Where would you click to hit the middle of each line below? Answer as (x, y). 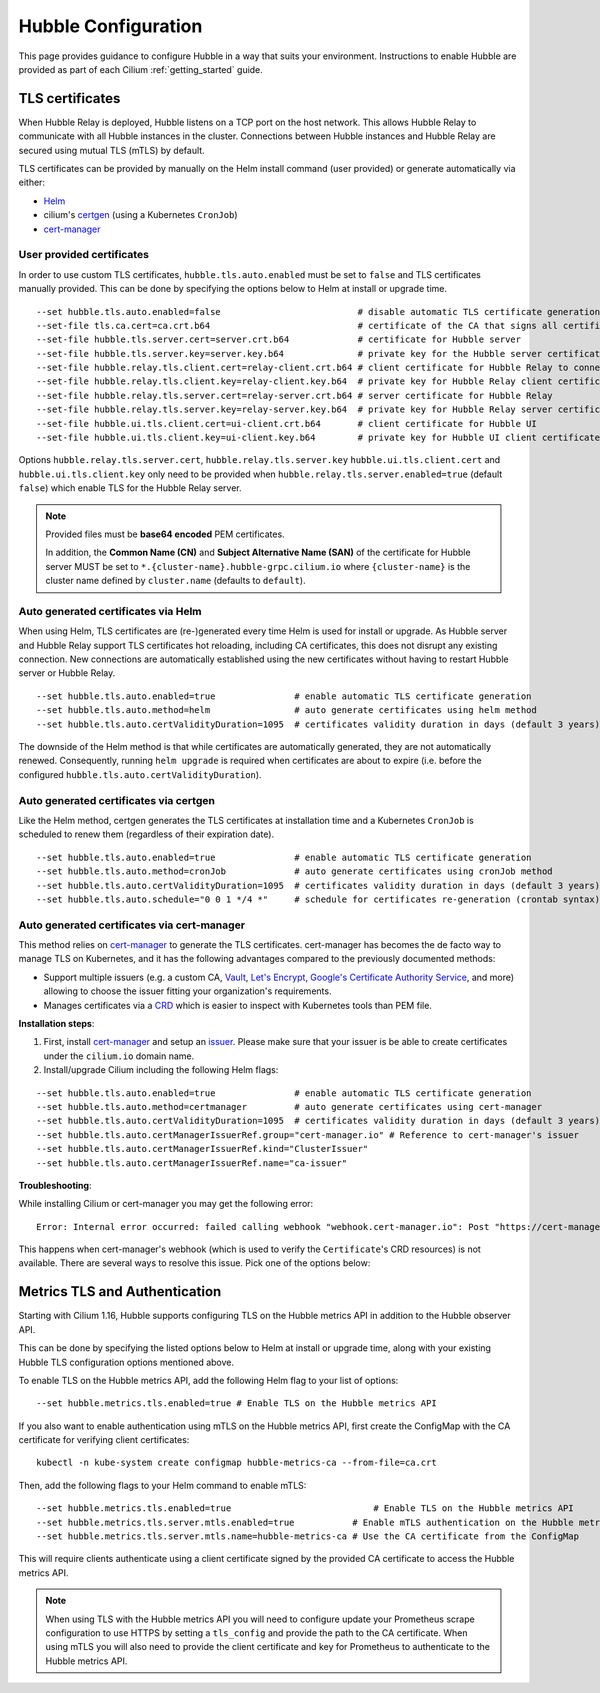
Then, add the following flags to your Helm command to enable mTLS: (162, 1485)
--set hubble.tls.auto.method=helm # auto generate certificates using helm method (286, 710)
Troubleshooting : (55, 1185)
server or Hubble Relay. (67, 673)
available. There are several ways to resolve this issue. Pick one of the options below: (194, 1263)
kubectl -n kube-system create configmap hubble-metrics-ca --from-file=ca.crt (236, 1463)
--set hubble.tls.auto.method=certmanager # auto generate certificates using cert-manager (289, 1106)
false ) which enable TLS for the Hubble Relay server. (130, 488)
